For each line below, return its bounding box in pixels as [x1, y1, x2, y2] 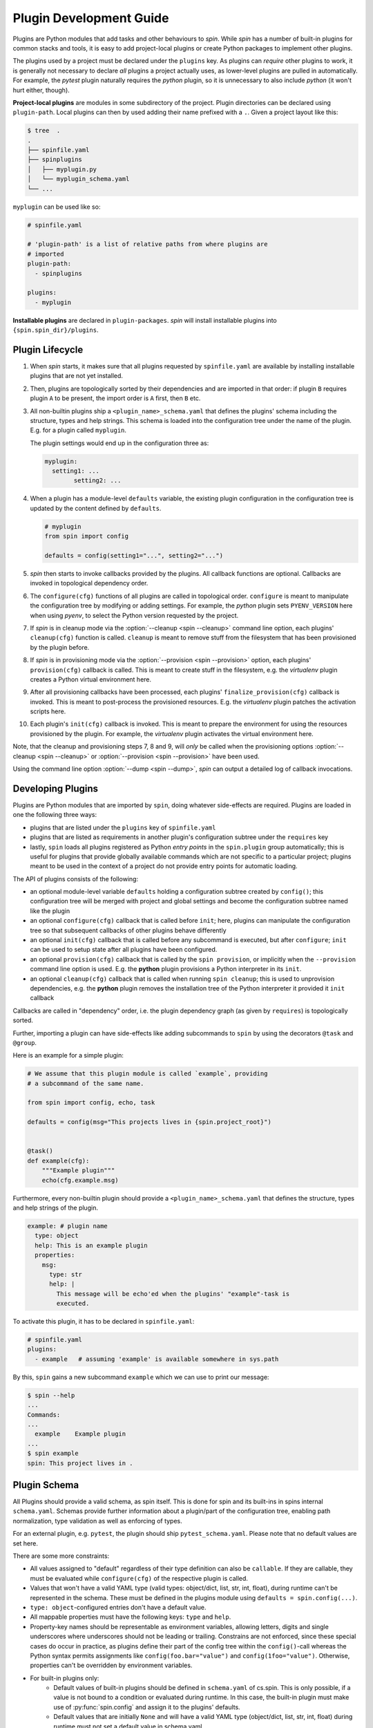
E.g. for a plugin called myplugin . [30, 426, 127, 435]
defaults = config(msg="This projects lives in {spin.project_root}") [27, 1118, 272, 1126]
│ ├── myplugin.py [27, 165, 97, 173]
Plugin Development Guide [12, 10, 169, 26]
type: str [49, 1270, 83, 1278]
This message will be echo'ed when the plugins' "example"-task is [56, 1290, 290, 1297]
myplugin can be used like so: [12, 203, 101, 211]
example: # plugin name [27, 1222, 108, 1230]
